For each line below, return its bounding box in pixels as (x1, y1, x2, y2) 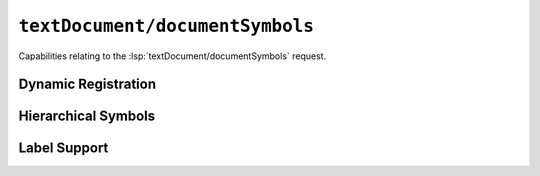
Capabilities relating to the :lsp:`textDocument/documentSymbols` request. (18, 50, 327, 62)
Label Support (18, 140, 109, 157)
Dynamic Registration (18, 76, 157, 93)
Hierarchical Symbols (18, 108, 156, 125)
